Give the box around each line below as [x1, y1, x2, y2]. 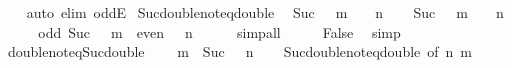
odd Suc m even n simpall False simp [38, 21, 401, 42]
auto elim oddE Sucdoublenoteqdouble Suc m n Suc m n [26, 2, 504, 22]
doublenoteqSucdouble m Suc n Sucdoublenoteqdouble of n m [7, 41, 473, 62]
